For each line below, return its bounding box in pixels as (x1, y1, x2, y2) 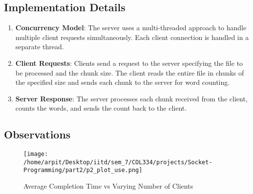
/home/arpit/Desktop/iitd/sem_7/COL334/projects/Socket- (23, 158, 212, 166)
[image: (23, 151, 48, 158)
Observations (4, 127, 71, 142)
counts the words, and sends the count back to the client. (15, 103, 187, 113)
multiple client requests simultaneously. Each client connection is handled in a (15, 32, 249, 42)
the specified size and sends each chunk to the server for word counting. (15, 77, 230, 87)
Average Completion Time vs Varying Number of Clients (23, 181, 193, 191)
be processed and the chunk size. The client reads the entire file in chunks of (15, 67, 244, 78)
